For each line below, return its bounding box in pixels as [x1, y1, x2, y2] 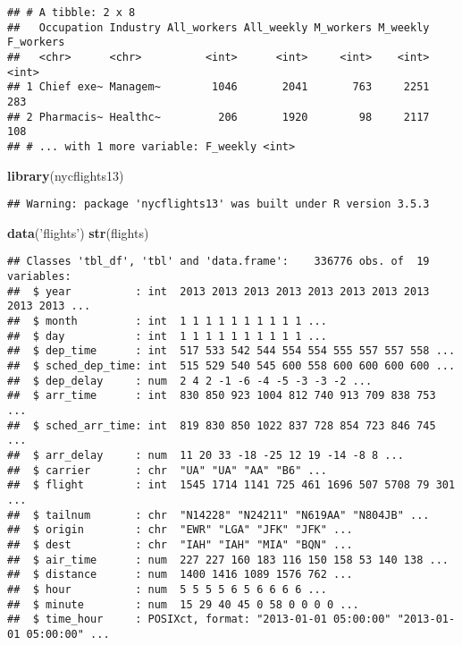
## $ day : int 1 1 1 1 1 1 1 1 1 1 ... [7, 329, 327, 343]
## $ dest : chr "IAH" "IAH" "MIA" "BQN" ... [7, 538, 353, 551]
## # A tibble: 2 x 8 [7, 6, 136, 19]
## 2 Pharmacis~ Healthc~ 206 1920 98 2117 [7, 110, 430, 123]
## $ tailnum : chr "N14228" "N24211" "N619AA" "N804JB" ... [7, 508, 430, 522]
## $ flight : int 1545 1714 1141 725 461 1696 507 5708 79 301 [7, 479, 456, 492]
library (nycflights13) [7, 165, 124, 184]
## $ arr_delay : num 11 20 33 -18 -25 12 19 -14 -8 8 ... [7, 448, 404, 462]
